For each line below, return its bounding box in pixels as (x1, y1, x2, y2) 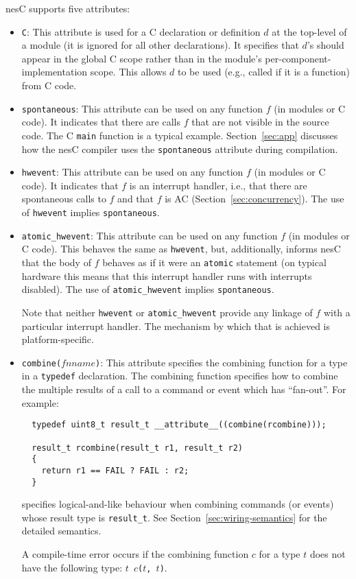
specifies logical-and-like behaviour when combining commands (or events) (21, 497, 334, 511)
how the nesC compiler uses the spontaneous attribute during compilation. (21, 141, 338, 156)
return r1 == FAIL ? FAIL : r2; (41, 465, 189, 475)
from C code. (21, 78, 77, 93)
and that (117, 191, 154, 206)
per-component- (265, 51, 331, 65)
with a (323, 305, 351, 319)
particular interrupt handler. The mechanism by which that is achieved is (21, 318, 331, 333)
